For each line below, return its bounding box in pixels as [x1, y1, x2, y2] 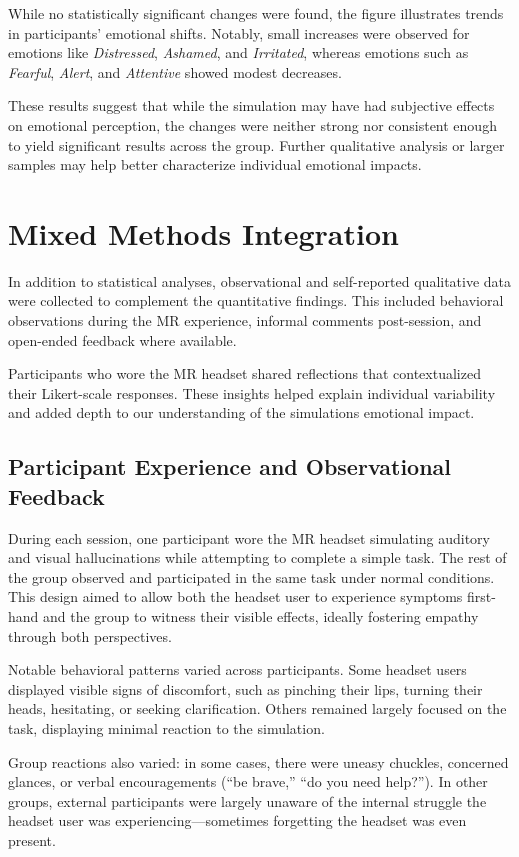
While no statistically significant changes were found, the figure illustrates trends [8, 3, 504, 23]
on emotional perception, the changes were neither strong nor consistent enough [8, 114, 497, 135]
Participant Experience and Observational [8, 451, 452, 482]
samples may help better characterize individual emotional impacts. [8, 154, 422, 175]
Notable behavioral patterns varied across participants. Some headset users [8, 659, 467, 680]
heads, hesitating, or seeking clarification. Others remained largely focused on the [8, 698, 507, 719]
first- [466, 586, 496, 607]
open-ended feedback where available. [8, 329, 237, 350]
